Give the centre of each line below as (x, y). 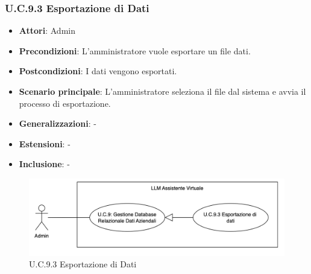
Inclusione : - (44, 164)
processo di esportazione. (65, 103)
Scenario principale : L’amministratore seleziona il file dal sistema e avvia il (162, 91)
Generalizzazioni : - (58, 123)
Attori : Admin (47, 30)
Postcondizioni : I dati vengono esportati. (98, 71)
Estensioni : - (45, 143)
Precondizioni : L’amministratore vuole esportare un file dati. (135, 50)
